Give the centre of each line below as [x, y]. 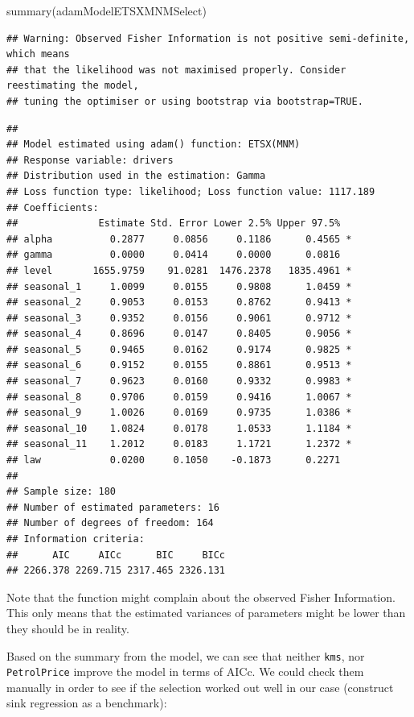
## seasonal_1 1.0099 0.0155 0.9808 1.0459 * [179, 286]
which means [38, 54]
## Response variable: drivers [90, 160]
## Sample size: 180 [61, 492]
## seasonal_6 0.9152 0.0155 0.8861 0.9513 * [179, 365]
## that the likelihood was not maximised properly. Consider [176, 70]
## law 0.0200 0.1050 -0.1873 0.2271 [174, 460]
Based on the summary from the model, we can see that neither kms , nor [186, 655]
